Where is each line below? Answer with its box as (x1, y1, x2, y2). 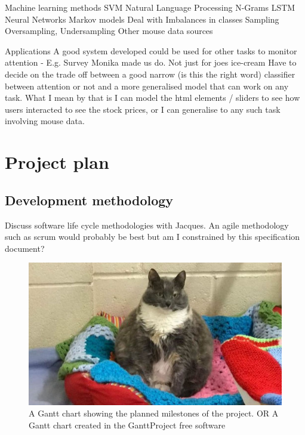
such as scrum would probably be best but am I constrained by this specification (5, 230, 300, 243)
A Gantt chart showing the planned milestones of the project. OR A (29, 407, 279, 419)
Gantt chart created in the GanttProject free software (29, 418, 226, 431)
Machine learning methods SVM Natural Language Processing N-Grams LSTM (5, 1, 295, 13)
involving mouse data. (5, 115, 85, 127)
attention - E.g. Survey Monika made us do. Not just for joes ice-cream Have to (5, 56, 297, 69)
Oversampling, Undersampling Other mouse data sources (5, 24, 213, 37)
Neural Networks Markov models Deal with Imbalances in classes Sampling (5, 13, 279, 25)
